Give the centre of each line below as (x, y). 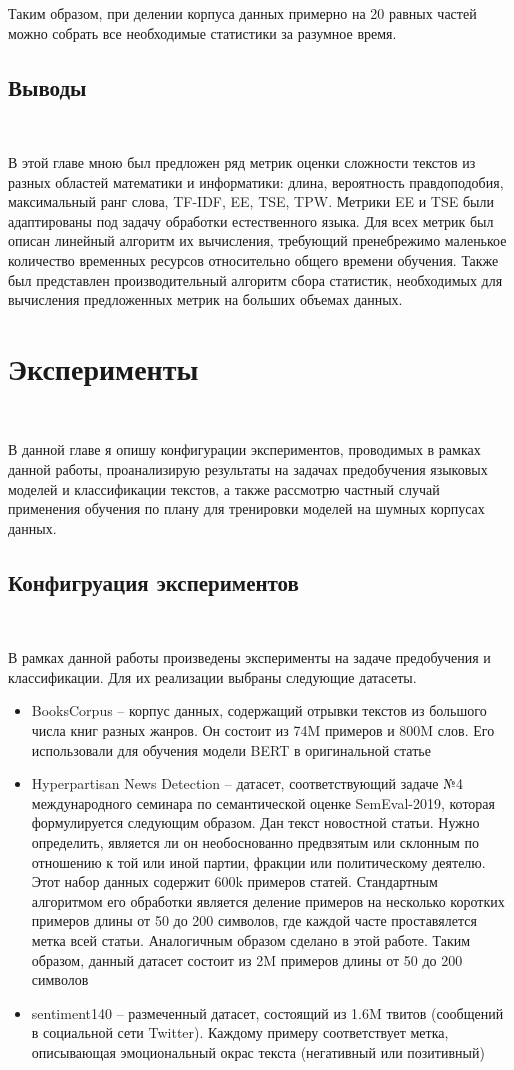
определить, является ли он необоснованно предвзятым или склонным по (255, 841)
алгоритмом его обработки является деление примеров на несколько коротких (268, 900)
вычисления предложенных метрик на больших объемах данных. (205, 299)
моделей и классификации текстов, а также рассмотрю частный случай (224, 488)
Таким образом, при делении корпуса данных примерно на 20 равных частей (242, 13)
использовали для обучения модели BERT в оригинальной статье (231, 749)
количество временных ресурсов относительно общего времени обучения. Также (253, 259)
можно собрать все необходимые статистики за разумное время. (202, 32)
